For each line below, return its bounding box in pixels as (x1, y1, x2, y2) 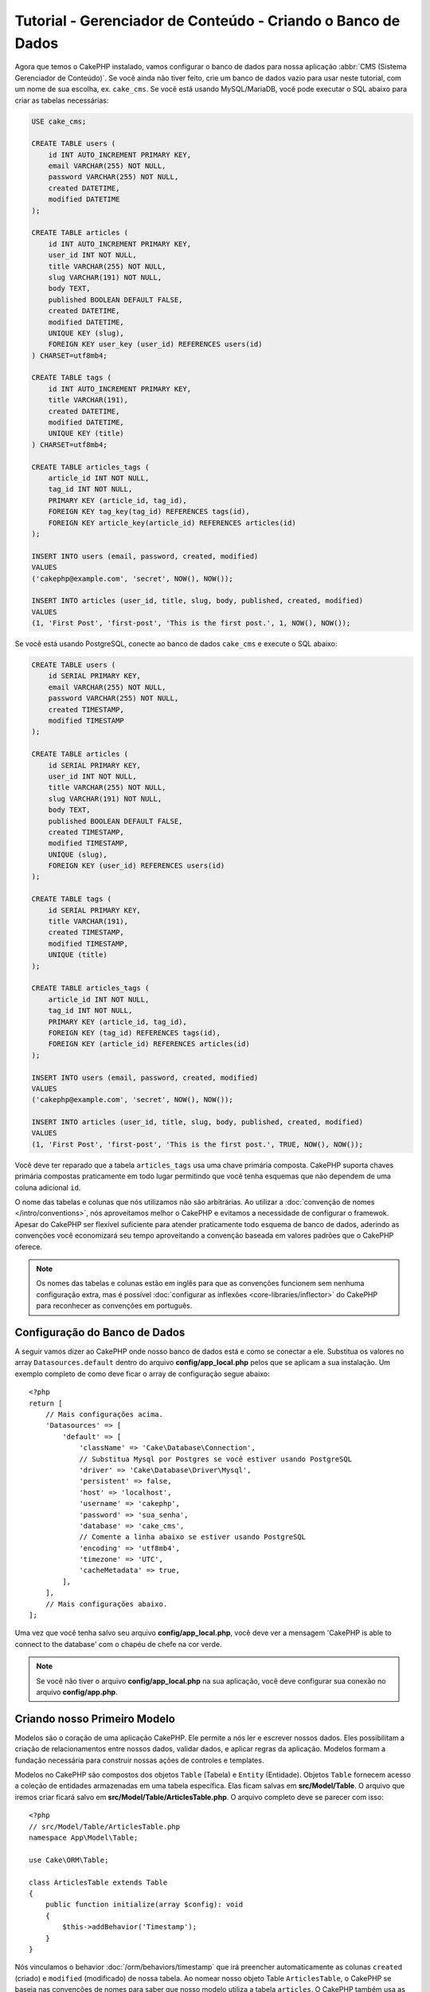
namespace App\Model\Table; (29, 1833, 139, 1842)
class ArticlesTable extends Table (29, 1877, 168, 1887)
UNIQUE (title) (48, 951, 107, 959)
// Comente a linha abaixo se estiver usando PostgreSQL (79, 1532, 307, 1542)
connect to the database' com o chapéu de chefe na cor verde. (14, 1639, 222, 1649)
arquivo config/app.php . (36, 1687, 119, 1696)
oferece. (14, 1241, 43, 1251)
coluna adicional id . (14, 1182, 81, 1192)
